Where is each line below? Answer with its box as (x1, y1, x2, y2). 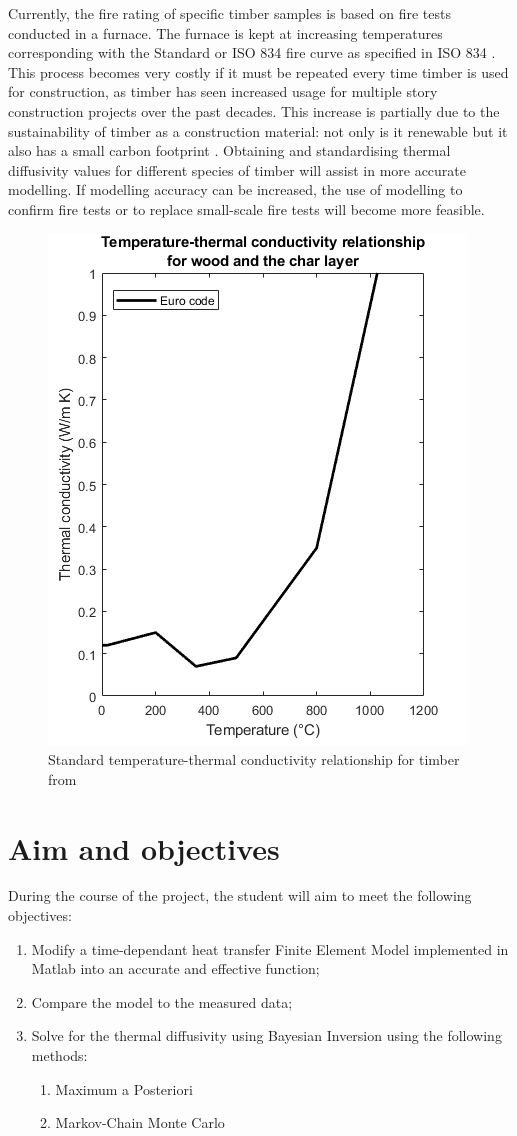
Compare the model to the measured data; (31, 991, 293, 1012)
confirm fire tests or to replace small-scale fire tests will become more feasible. (8, 198, 485, 219)
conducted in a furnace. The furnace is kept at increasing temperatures (8, 22, 443, 43)
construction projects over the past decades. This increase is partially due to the (8, 100, 500, 121)
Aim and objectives (8, 827, 280, 868)
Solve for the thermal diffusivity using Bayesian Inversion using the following (31, 1025, 502, 1046)
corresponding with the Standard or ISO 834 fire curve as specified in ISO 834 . (8, 42, 496, 63)
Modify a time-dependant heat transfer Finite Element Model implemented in (31, 938, 509, 959)
